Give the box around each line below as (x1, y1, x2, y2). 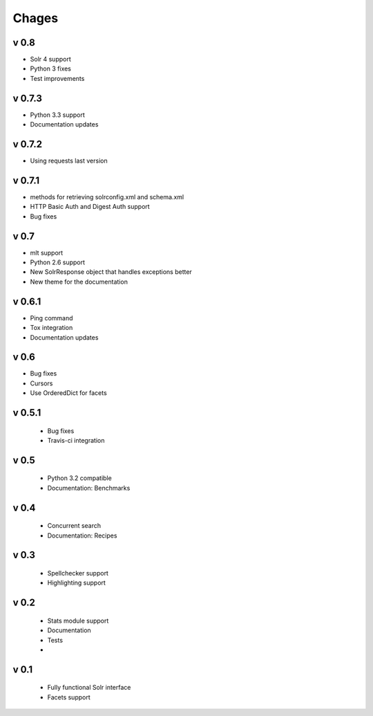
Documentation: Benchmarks (47, 484, 131, 492)
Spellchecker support (47, 569, 108, 577)
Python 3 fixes (30, 64, 72, 73)
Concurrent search (47, 522, 102, 530)
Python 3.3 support (30, 111, 86, 119)
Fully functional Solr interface (47, 683, 131, 692)
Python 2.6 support (30, 258, 86, 266)
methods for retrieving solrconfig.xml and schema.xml (30, 192, 184, 201)
